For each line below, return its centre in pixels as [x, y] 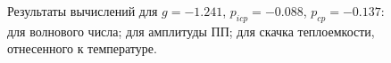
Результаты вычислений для [83, 11]
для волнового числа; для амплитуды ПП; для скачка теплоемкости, [191, 31]
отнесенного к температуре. [82, 48]
